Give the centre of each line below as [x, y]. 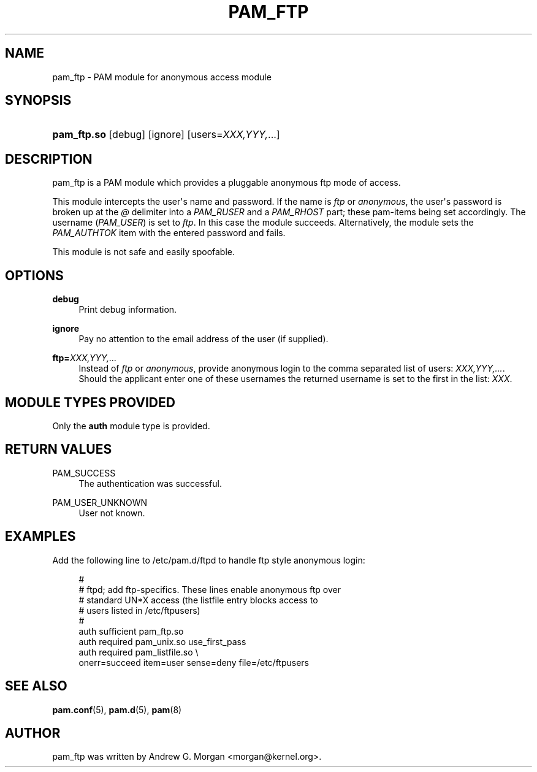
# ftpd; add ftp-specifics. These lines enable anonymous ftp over [210, 589]
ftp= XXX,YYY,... [85, 358]
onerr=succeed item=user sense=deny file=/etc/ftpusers [194, 662]
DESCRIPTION [49, 159]
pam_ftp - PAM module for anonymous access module [162, 77]
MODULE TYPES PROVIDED [90, 402]
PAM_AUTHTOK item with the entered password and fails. [169, 233]
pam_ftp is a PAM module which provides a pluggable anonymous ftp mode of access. [227, 183]
